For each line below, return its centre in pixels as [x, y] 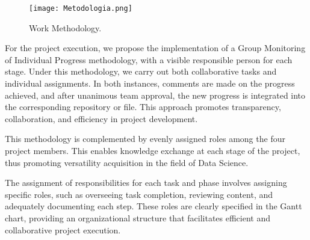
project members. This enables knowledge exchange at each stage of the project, [153, 150]
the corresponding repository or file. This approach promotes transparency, [143, 107]
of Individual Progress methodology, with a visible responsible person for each [149, 59]
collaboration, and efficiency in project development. [101, 118]
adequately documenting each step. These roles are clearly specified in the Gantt [153, 206]
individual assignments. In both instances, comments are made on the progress [150, 83]
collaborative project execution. [63, 229]
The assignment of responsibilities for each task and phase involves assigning [146, 183]
